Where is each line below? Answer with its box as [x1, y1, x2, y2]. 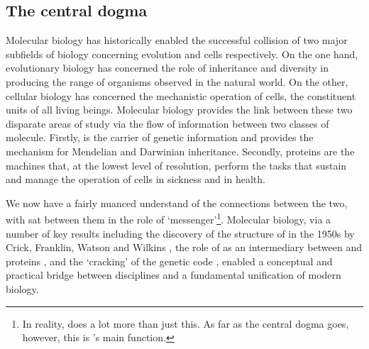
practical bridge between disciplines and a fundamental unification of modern [6, 267, 341, 282]
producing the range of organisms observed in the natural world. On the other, [6, 74, 348, 89]
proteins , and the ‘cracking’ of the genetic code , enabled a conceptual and [6, 253, 333, 268]
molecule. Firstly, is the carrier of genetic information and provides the [6, 130, 314, 145]
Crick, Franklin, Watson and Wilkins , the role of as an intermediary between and [6, 240, 362, 255]
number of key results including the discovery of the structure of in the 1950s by [6, 226, 355, 240]
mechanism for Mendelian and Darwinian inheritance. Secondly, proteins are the [6, 143, 355, 158]
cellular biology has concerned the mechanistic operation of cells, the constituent [6, 88, 356, 103]
